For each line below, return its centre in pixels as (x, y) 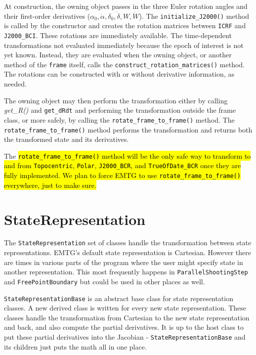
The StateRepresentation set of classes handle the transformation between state (128, 243)
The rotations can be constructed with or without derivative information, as (119, 74)
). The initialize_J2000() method (194, 16)
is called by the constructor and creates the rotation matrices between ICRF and (125, 25)
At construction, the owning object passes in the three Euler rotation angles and (126, 6)
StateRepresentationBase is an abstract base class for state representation (119, 298)
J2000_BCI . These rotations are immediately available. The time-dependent (118, 35)
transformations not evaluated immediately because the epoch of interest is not (124, 45)
